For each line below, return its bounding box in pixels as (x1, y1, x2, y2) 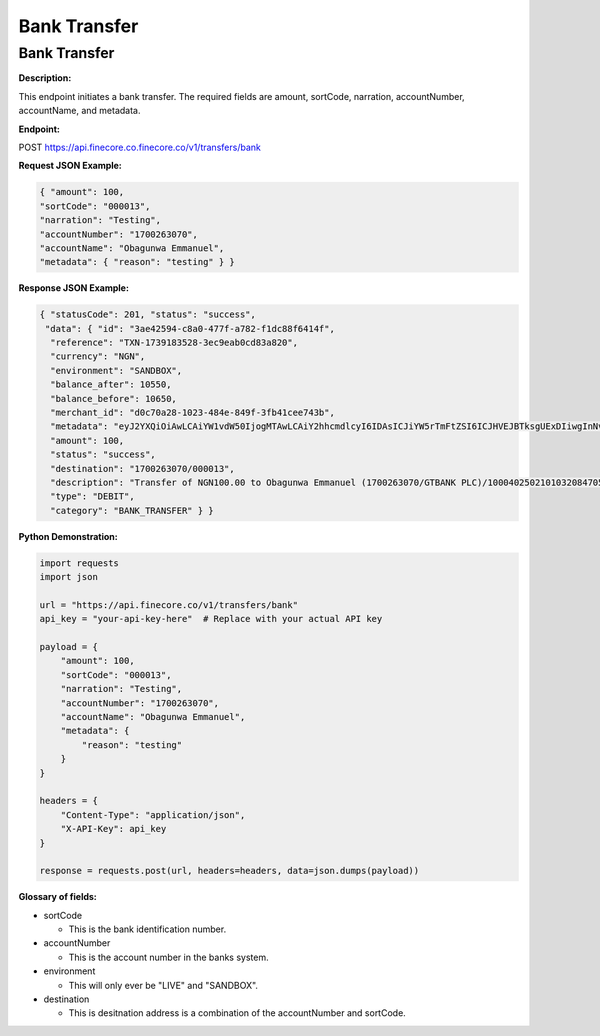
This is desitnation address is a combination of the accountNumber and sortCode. (68, 1007, 407, 1019)
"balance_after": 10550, (50, 379, 172, 390)
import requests (39, 557, 120, 569)
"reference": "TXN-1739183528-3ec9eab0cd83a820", (50, 337, 299, 349)
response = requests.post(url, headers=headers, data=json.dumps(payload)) (39, 865, 420, 877)
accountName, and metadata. (18, 105, 141, 117)
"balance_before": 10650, (50, 393, 177, 404)
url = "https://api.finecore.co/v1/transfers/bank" (39, 599, 299, 610)
